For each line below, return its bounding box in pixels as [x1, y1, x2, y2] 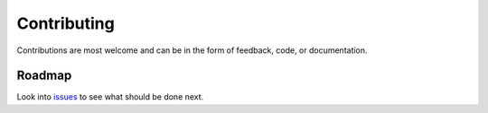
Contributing [16, 13, 115, 33]
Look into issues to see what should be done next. [16, 91, 204, 102]
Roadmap [16, 68, 72, 83]
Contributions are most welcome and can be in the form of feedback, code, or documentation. [16, 45, 368, 56]
